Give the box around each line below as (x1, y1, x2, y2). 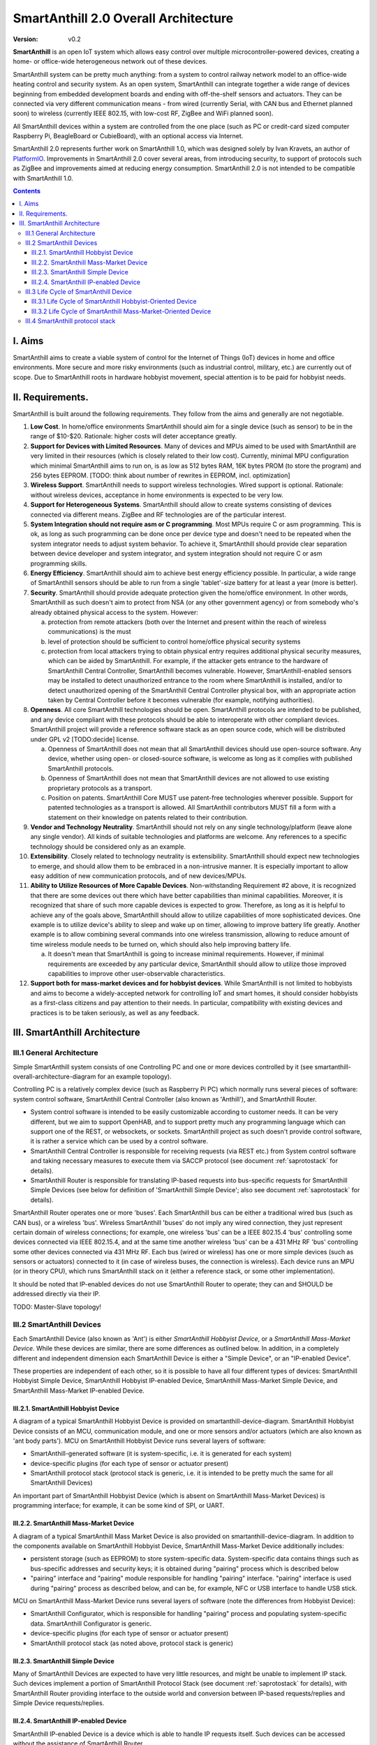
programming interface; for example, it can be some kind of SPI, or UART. (13, 1501, 225, 1510)
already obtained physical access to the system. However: (30, 608, 198, 616)
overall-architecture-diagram (13, 1072, 96, 1081)
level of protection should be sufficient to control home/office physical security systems (47, 637, 301, 646)
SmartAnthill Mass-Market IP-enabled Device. (13, 1386, 145, 1395)
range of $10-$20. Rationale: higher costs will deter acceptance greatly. (30, 432, 237, 440)
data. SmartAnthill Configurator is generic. (30, 1619, 152, 1628)
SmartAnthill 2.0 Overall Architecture (13, 10, 234, 26)
